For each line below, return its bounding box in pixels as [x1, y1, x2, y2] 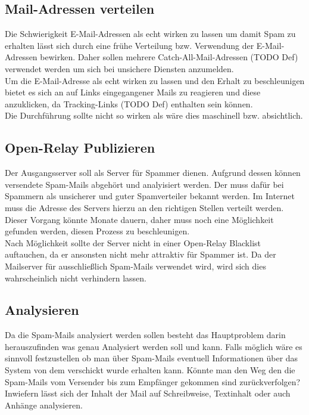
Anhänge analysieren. [5, 398, 83, 411]
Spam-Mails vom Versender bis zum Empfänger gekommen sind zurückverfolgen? [5, 375, 301, 388]
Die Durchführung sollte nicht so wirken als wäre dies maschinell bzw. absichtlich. [5, 109, 303, 122]
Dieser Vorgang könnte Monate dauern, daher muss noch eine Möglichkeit [5, 213, 274, 225]
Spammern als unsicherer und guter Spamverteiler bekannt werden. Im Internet [5, 190, 295, 202]
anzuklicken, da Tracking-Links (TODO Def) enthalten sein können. [5, 97, 253, 110]
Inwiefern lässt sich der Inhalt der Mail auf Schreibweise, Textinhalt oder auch [5, 387, 291, 399]
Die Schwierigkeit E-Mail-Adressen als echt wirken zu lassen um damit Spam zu [5, 27, 296, 40]
